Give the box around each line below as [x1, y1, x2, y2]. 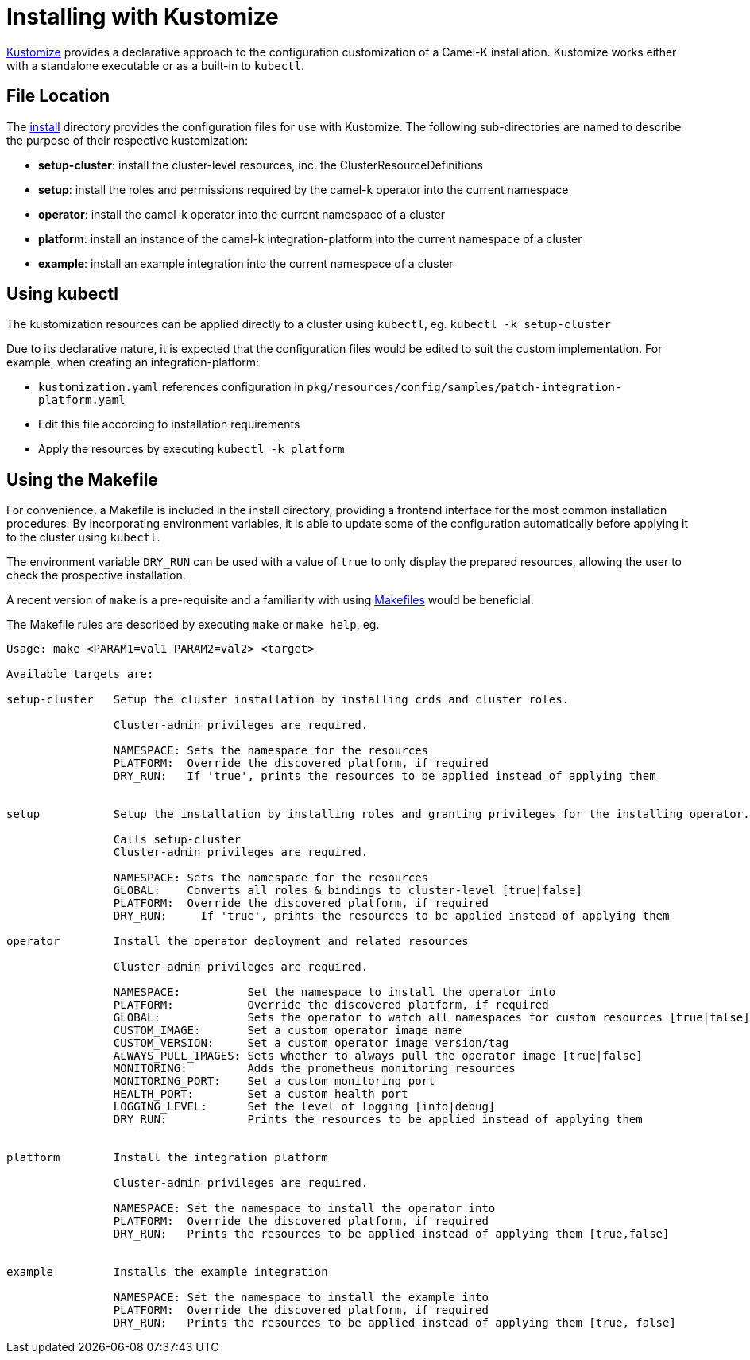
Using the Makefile [6, 469, 158, 490]
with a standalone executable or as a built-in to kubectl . [6, 58, 304, 72]
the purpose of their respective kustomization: [6, 133, 248, 147]
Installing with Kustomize [6, 3, 279, 30]
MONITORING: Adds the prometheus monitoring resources [113, 1062, 516, 1075]
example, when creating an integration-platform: [6, 355, 259, 370]
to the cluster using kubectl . [6, 530, 160, 544]
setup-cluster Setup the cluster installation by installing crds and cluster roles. [6, 693, 570, 707]
